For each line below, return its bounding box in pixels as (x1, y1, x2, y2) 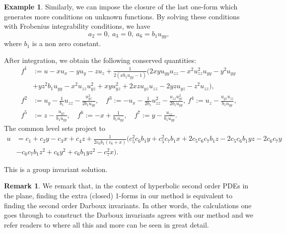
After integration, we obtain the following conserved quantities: (4, 55, 196, 65)
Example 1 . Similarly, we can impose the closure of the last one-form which (4, 1, 238, 11)
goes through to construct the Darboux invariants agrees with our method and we (4, 210, 254, 220)
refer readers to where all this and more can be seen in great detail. (4, 219, 209, 230)
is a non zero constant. (32, 38, 101, 49)
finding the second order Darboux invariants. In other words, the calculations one (4, 200, 252, 210)
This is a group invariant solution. (4, 164, 108, 174)
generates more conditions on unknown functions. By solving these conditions (4, 11, 240, 21)
